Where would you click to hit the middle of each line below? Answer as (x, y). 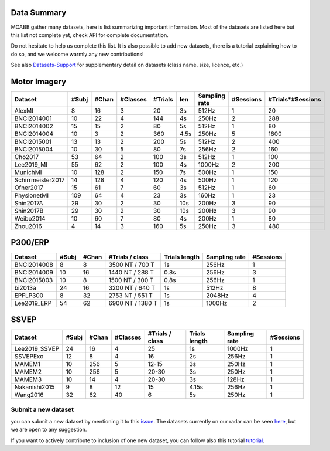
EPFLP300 (29, 295)
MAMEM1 (27, 364)
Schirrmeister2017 (39, 180)
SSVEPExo (29, 357)
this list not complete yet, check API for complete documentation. (90, 35)
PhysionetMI (32, 195)
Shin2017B (29, 211)
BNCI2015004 (34, 149)
